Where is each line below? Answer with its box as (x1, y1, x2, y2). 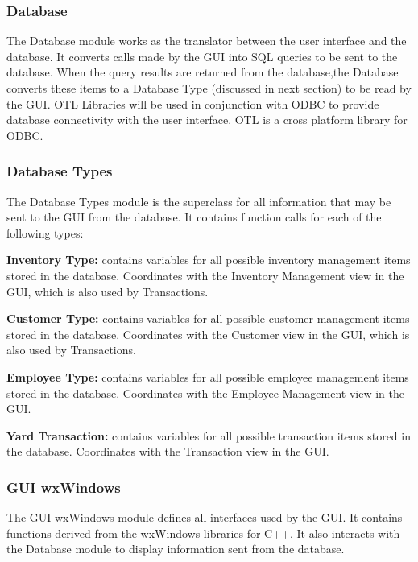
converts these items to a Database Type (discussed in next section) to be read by (6, 80, 412, 96)
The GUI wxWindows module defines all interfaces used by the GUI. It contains (6, 509, 403, 526)
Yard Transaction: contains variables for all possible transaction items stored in (6, 427, 411, 444)
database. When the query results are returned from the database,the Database (6, 64, 399, 81)
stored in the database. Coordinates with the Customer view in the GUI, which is (6, 325, 410, 342)
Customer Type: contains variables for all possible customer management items (6, 310, 410, 327)
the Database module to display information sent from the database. (6, 540, 345, 557)
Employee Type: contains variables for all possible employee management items (6, 368, 409, 385)
